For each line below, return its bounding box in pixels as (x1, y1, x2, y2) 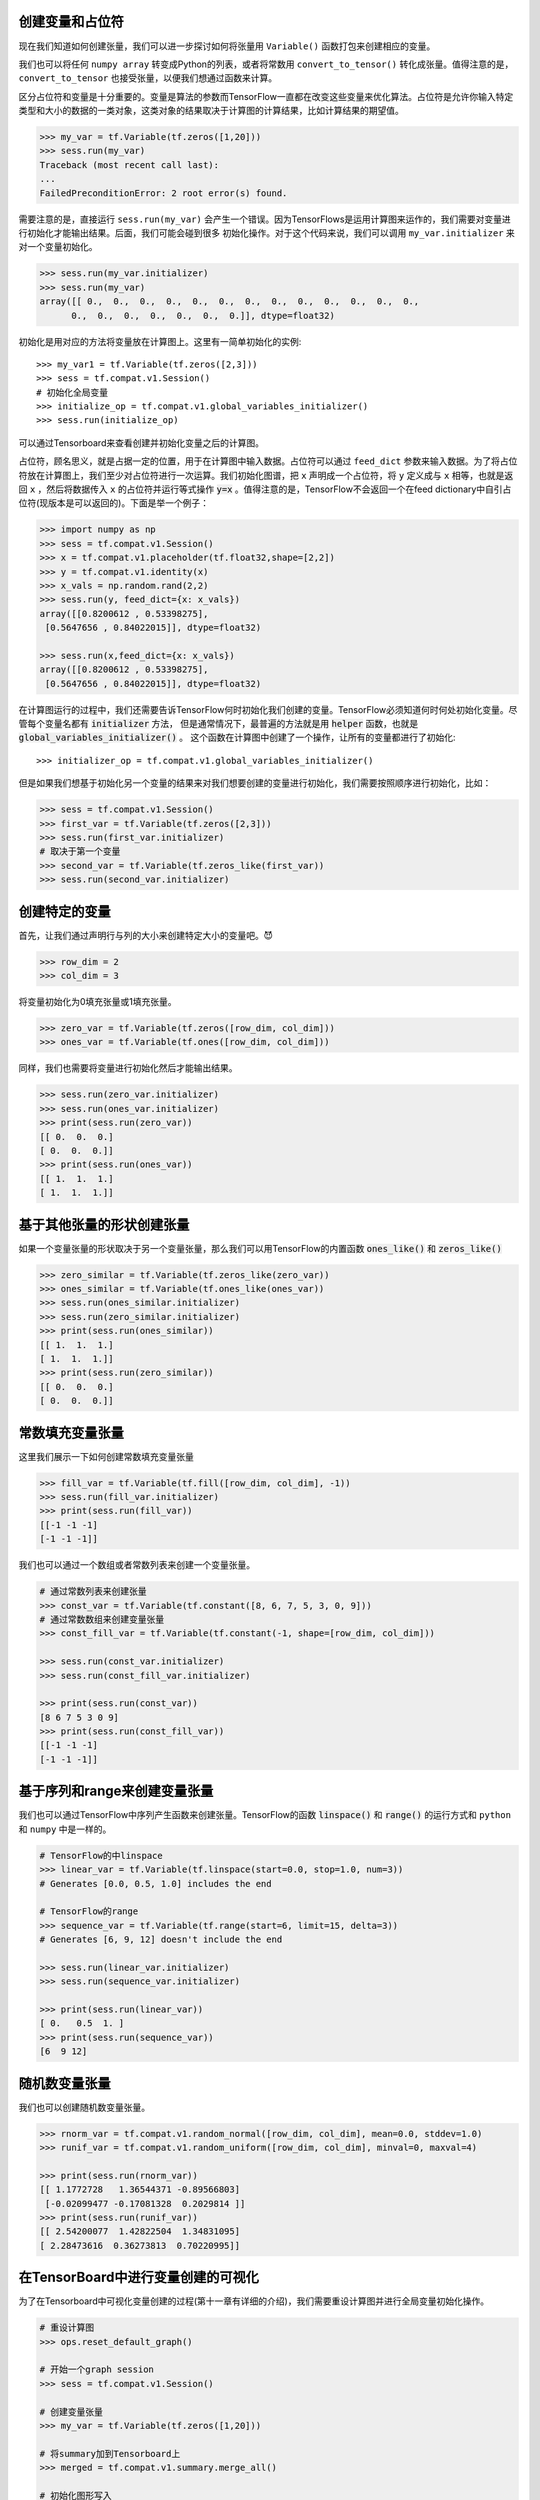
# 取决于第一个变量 (39, 846, 121, 857)
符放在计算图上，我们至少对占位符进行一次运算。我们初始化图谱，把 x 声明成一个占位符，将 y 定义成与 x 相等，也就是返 (18, 469, 514, 481)
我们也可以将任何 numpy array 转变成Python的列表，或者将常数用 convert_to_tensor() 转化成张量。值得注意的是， (18, 58, 514, 70)
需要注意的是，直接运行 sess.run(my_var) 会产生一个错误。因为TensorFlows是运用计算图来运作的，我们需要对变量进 (18, 213, 512, 225)
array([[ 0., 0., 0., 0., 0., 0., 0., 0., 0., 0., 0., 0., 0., (39, 296, 420, 307)
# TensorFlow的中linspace (39, 1850, 164, 1861)
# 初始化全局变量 (36, 386, 109, 398)
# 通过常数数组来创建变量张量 (39, 1613, 165, 1625)
